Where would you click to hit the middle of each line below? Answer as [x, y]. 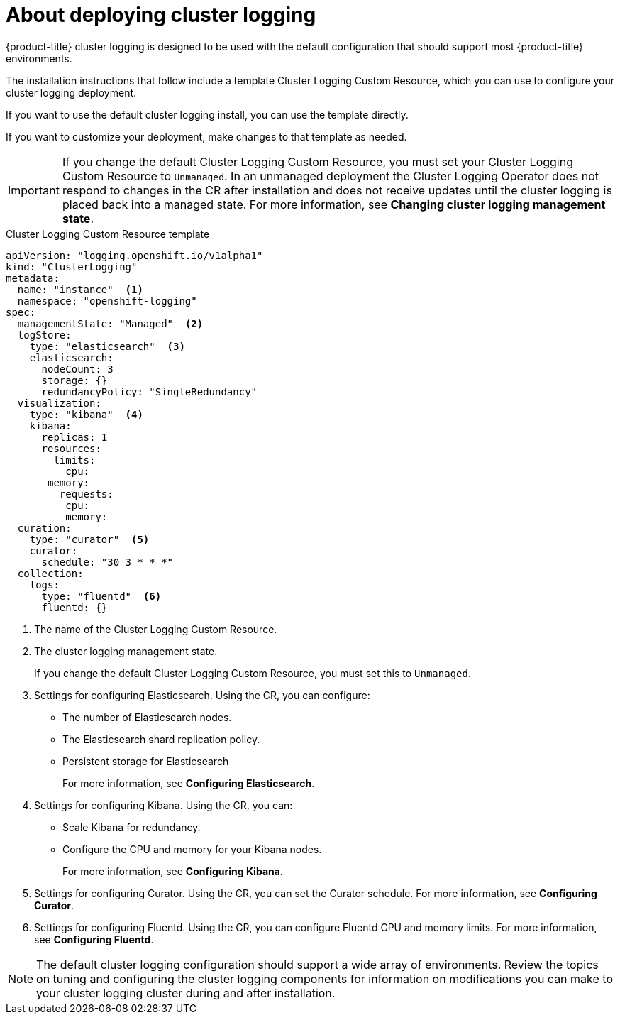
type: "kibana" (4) [86, 414]
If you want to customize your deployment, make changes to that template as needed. [206, 136]
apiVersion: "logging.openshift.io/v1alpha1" [134, 255]
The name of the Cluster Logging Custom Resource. [156, 629]
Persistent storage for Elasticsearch [146, 761]
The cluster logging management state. [126, 651]
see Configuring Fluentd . [94, 939]
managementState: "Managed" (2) [110, 323]
